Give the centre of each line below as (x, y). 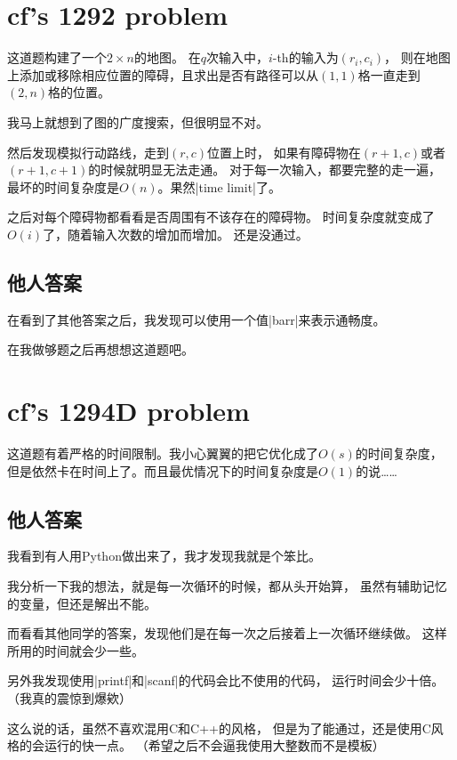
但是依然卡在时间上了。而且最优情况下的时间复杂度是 (163, 470)
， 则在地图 (417, 57)
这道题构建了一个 (57, 57)
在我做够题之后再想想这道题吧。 (100, 349)
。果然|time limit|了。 (220, 186)
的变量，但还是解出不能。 (82, 603)
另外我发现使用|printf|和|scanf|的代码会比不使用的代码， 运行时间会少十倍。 (226, 680)
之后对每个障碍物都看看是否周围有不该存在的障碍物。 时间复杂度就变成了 (221, 217)
